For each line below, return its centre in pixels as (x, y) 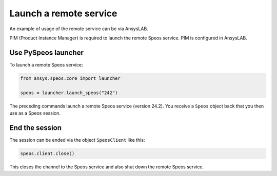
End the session (35, 128)
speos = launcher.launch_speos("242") (69, 93)
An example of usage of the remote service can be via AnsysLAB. (79, 29)
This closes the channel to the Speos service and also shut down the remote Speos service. (107, 167)
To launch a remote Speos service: (46, 64)
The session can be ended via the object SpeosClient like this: (77, 140)
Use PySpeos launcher (47, 52)
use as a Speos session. (35, 113)
